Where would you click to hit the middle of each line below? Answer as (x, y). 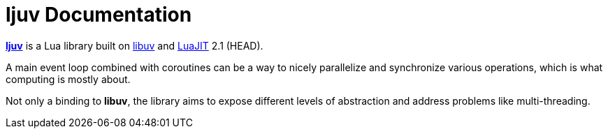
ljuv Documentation (99, 15)
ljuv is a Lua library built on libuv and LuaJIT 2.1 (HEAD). (135, 45)
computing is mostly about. (68, 79)
